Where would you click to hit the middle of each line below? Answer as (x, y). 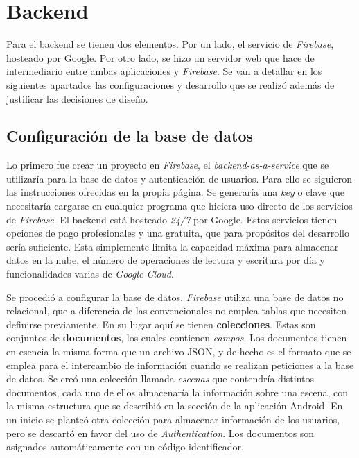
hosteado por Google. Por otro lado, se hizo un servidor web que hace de (160, 57)
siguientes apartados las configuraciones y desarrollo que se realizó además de (170, 84)
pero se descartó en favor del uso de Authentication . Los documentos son (160, 433)
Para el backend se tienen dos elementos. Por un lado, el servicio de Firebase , (170, 44)
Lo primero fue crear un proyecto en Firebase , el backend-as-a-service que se (168, 165)
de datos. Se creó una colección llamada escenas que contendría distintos (160, 379)
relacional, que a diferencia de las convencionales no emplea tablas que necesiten (177, 311)
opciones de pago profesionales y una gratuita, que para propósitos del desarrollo (178, 233)
